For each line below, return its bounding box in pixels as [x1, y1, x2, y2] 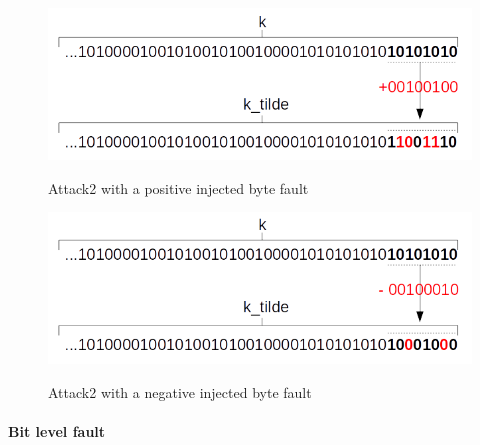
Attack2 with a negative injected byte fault [48, 381, 312, 402]
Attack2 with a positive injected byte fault [48, 177, 309, 198]
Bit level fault [8, 420, 106, 441]
